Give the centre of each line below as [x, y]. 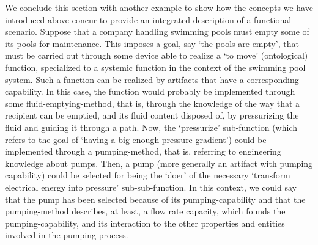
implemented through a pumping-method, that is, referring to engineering [143, 151]
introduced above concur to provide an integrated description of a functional [148, 19]
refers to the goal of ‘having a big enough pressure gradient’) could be [136, 139]
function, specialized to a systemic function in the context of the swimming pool [155, 67]
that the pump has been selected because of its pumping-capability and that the [155, 199]
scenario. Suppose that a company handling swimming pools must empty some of [157, 31]
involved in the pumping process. [67, 235]
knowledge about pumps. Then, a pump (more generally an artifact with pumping [159, 163]
